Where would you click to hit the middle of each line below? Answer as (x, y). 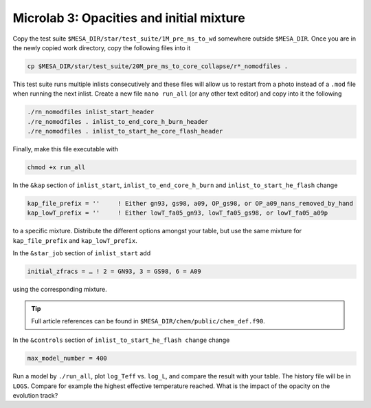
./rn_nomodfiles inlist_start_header (91, 112)
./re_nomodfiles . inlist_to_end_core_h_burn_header (118, 121)
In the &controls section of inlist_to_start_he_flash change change (121, 340)
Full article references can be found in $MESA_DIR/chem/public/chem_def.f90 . (148, 321)
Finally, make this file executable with (65, 149)
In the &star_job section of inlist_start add (82, 253)
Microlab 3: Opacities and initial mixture (129, 18)
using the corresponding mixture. (60, 290)
